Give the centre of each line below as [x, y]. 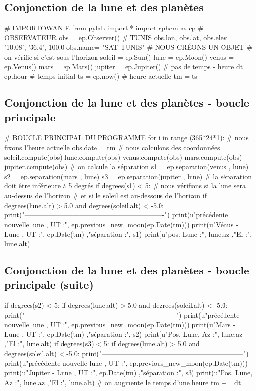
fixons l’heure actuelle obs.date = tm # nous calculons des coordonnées [112, 147]
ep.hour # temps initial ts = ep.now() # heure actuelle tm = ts [101, 76]
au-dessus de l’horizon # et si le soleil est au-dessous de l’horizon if [106, 195]
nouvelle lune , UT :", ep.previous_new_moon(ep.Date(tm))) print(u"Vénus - [121, 224]
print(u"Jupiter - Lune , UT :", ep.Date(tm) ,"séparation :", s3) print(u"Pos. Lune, [128, 373]
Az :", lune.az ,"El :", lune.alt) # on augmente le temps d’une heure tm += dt [123, 382]
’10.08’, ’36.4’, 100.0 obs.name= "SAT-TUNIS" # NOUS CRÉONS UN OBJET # [128, 47]
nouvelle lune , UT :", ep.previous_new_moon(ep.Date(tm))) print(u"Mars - [120, 324]
